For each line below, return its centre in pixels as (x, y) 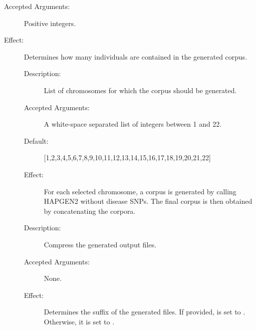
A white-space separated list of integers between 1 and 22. (133, 124)
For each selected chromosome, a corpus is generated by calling (140, 191)
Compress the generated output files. (100, 244)
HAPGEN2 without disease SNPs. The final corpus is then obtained (148, 201)
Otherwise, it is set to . (79, 321)
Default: (36, 140)
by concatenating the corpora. (90, 211)
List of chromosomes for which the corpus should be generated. (140, 90)
